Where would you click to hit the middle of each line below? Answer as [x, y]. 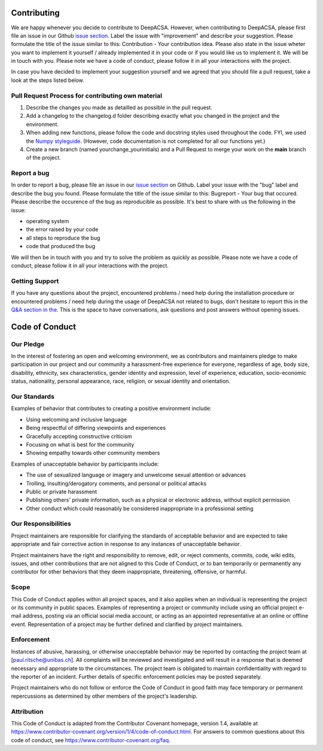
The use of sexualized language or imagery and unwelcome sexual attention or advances [136, 475]
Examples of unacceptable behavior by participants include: [85, 464]
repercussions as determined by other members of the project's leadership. [104, 696]
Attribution [27, 712]
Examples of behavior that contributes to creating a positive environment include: [111, 408]
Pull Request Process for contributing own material [87, 96]
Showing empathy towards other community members [93, 453]
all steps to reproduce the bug [63, 238]
